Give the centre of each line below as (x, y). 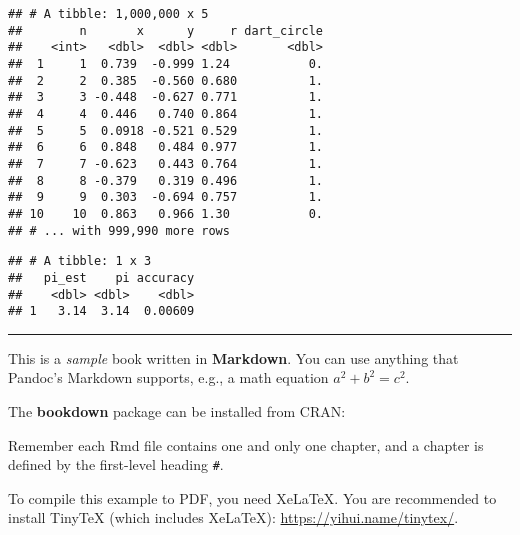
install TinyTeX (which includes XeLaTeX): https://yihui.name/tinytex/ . (233, 517)
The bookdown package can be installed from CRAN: (177, 411)
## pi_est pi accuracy (101, 277)
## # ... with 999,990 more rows (119, 230)
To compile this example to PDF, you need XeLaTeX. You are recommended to (252, 497)
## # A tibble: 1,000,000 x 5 (108, 14)
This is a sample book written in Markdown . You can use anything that (233, 357)
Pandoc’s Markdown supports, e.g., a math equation (168, 377)
